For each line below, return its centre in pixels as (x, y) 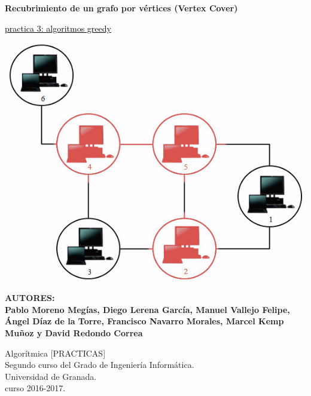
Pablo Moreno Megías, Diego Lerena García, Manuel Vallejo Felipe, (147, 309)
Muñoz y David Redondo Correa (74, 333)
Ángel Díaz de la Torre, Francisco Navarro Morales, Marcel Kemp (144, 321)
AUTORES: (30, 298)
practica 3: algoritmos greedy (58, 28)
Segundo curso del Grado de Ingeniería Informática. (100, 365)
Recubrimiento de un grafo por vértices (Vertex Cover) (121, 8)
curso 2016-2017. (35, 388)
